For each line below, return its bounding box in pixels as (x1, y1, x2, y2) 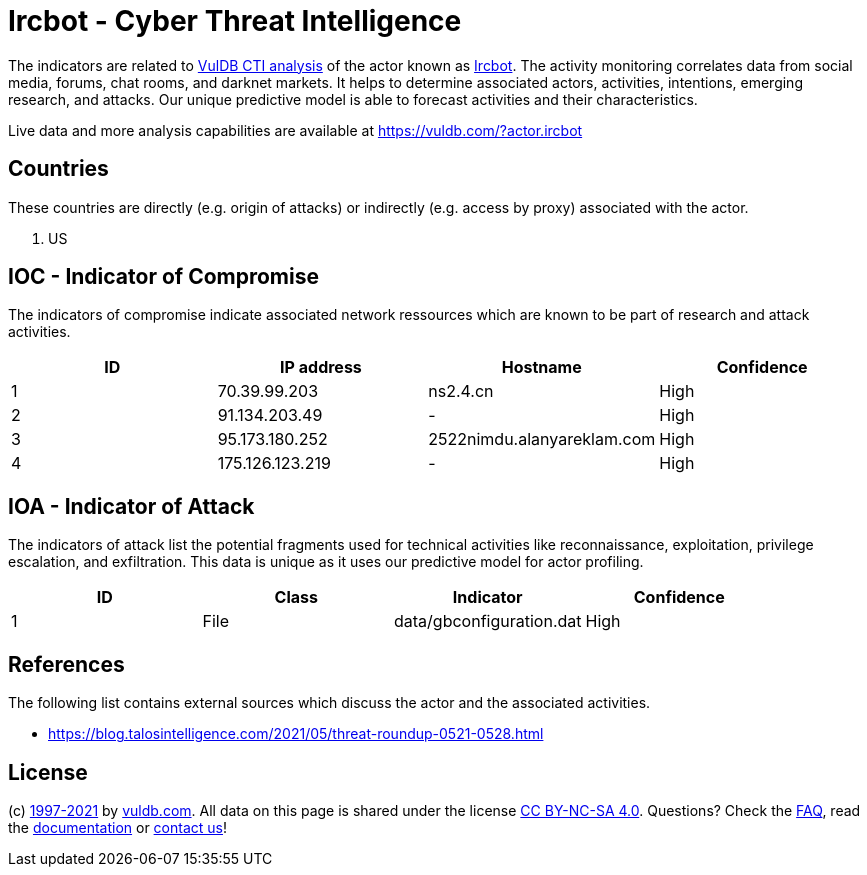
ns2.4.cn (428, 381, 494, 402)
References (8, 651, 125, 677)
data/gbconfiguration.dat (394, 611, 582, 632)
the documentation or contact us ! (8, 818, 227, 836)
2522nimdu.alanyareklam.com (428, 429, 656, 450)
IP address (280, 357, 362, 378)
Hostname (501, 357, 582, 378)
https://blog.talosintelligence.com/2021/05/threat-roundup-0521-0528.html (48, 725, 544, 743)
